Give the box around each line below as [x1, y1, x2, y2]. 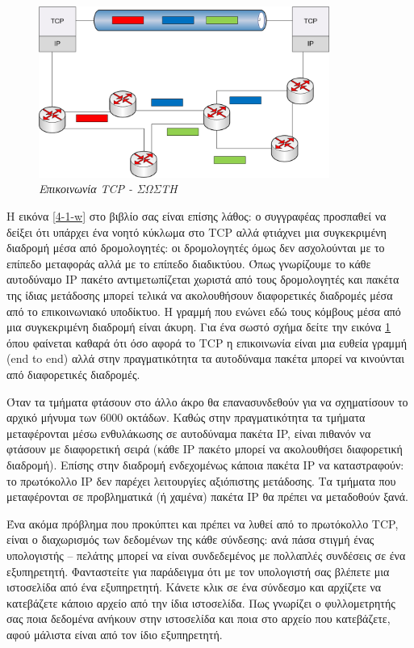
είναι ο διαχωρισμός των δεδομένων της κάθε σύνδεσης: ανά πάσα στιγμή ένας [6, 531, 374, 548]
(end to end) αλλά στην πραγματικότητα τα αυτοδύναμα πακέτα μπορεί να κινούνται [6, 350, 404, 367]
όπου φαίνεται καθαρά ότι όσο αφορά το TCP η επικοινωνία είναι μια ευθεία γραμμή [6, 334, 407, 351]
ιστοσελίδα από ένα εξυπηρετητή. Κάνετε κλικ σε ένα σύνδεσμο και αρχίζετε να [6, 579, 382, 595]
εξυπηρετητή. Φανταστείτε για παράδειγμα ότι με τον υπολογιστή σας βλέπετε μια [6, 562, 390, 579]
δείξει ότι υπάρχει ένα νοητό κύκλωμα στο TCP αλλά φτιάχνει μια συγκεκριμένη [6, 223, 387, 240]
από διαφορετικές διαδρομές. [6, 365, 140, 382]
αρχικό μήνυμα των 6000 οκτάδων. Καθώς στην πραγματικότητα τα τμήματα [6, 409, 366, 426]
